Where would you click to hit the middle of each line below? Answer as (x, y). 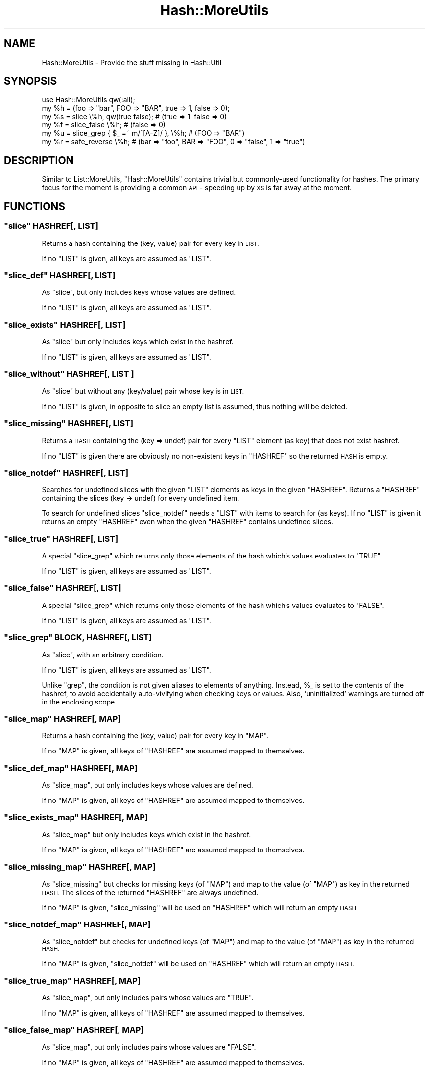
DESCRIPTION (39, 160)
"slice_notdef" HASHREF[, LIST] (66, 473)
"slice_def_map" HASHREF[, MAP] (71, 768)
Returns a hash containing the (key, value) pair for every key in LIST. (150, 243)
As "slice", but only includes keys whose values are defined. (139, 292)
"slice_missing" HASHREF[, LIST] (69, 424)
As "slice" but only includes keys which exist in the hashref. (138, 342)
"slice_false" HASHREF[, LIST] (63, 588)
